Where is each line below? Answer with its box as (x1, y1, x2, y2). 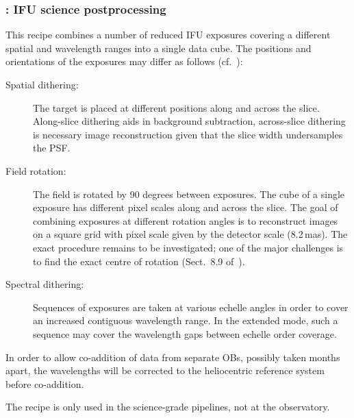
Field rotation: (5, 163, 66, 177)
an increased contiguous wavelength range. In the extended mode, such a (33, 313, 338, 328)
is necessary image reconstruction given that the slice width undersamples (33, 127, 343, 141)
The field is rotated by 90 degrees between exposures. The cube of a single (33, 186, 345, 201)
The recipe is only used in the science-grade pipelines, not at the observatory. (5, 399, 330, 414)
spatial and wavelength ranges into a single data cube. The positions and (5, 40, 312, 55)
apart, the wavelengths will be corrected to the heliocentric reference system (5, 363, 325, 378)
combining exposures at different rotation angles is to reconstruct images (33, 213, 338, 228)
